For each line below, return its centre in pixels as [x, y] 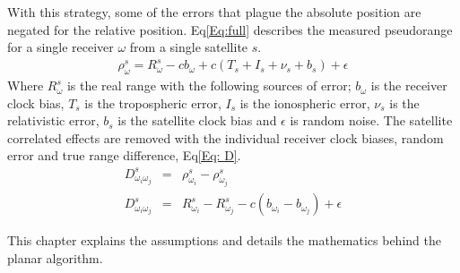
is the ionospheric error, [305, 102]
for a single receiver [61, 47]
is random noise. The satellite [371, 120]
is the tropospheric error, [153, 102]
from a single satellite [189, 47]
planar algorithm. [55, 257]
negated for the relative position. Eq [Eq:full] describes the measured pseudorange [230, 29]
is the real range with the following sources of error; [209, 85]
